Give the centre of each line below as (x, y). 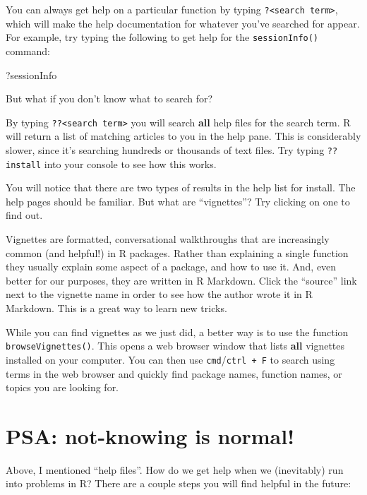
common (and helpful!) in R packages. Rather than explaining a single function (177, 252)
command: (28, 50)
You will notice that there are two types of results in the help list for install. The (181, 187)
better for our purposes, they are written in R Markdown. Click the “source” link (181, 280)
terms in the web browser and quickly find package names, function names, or (174, 373)
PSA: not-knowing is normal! (150, 435)
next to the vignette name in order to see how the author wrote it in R (159, 294)
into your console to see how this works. (130, 163)
